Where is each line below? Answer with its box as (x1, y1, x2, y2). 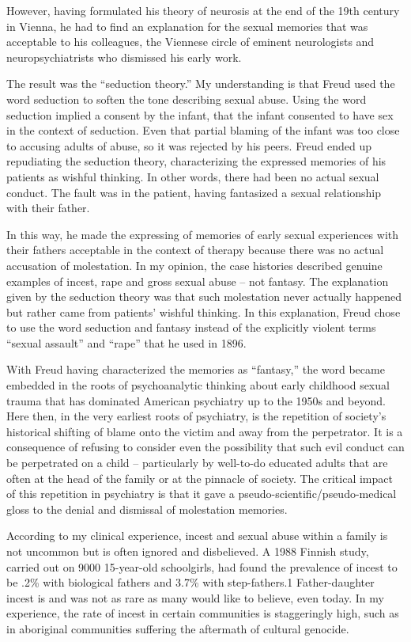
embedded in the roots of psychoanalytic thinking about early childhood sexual (6, 377, 390, 393)
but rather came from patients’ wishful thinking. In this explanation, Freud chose (6, 303, 401, 320)
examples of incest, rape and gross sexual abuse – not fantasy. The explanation (6, 272, 389, 289)
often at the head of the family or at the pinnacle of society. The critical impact (6, 469, 393, 486)
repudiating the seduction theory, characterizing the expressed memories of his (6, 153, 386, 169)
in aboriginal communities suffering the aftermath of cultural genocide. (6, 620, 349, 636)
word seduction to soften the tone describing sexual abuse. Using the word (6, 90, 367, 107)
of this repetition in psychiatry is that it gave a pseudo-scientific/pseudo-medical (6, 485, 397, 502)
